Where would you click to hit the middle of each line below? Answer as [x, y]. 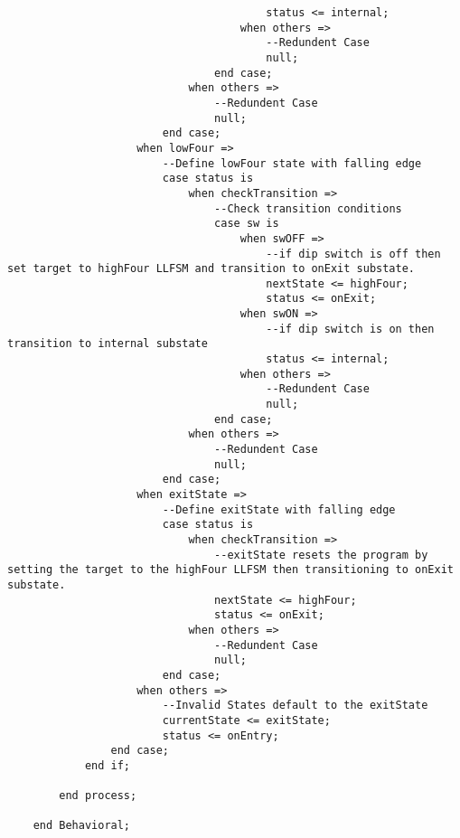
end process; [98, 796]
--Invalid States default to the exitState [295, 706]
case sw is [247, 224]
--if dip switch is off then [353, 254]
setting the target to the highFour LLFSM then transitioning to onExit [230, 570]
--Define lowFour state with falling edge [292, 163]
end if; [108, 765]
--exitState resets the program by [321, 555]
